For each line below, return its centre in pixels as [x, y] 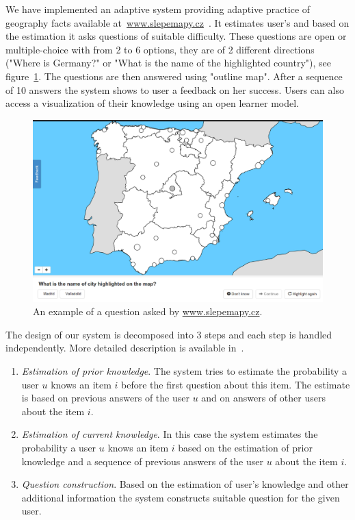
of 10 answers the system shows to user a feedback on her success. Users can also [175, 89]
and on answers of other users [263, 398]
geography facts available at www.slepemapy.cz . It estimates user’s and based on [177, 22]
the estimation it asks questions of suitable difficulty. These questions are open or [176, 36]
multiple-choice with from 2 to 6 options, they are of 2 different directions [160, 49]
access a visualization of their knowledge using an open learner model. [152, 103]
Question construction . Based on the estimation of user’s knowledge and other [185, 484]
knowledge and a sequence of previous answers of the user [142, 461]
